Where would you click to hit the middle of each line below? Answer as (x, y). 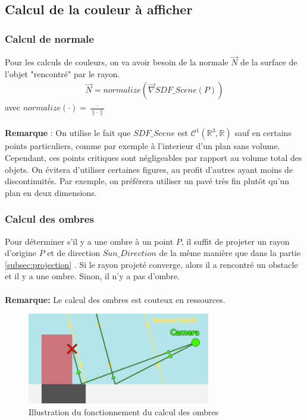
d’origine (21, 253)
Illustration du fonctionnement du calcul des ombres (124, 411)
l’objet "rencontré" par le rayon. (62, 73)
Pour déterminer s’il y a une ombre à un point (89, 241)
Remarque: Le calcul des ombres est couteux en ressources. (115, 299)
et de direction (73, 253)
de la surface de (269, 62)
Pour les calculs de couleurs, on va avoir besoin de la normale (117, 62)
